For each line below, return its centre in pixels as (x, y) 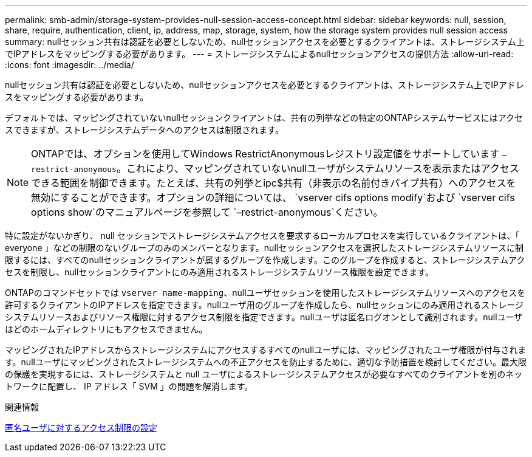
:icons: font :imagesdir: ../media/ (70, 65)
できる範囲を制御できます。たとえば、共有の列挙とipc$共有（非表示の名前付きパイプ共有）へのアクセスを (274, 183)
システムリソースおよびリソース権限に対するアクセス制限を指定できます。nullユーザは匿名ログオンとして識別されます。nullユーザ (264, 317)
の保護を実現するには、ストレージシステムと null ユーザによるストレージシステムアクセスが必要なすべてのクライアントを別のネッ (264, 374)
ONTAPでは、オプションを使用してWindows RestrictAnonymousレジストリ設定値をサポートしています (265, 154)
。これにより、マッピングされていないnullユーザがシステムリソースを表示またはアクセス (318, 168)
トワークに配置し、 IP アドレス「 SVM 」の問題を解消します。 (129, 386)
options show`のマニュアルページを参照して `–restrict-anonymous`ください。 (207, 212)
